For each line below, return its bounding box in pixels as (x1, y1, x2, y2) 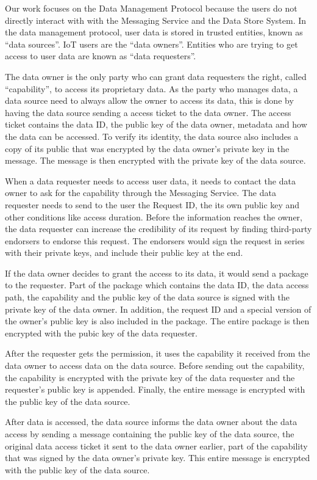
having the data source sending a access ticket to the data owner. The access (5, 106, 291, 118)
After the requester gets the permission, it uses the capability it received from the (5, 347, 310, 360)
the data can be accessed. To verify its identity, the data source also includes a (5, 129, 299, 142)
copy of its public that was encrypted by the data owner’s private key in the (5, 142, 290, 155)
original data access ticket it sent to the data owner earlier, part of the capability (5, 439, 308, 452)
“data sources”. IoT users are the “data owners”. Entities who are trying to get (5, 37, 298, 50)
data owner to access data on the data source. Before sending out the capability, (5, 359, 305, 372)
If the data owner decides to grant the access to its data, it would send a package (5, 266, 308, 279)
